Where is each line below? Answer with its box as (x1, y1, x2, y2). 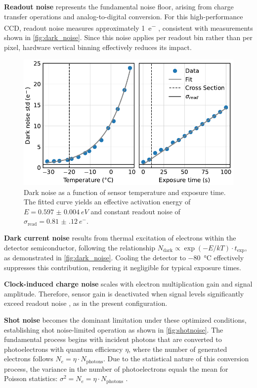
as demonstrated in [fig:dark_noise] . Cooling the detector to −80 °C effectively (4, 252, 244, 263)
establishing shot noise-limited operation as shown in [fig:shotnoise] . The (4, 324, 223, 335)
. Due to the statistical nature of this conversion (103, 353, 249, 364)
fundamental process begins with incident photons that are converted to (4, 334, 222, 344)
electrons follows (4, 353, 53, 364)
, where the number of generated (128, 343, 227, 354)
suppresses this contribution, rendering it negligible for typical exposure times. (4, 262, 241, 272)
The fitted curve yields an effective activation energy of (24, 196, 191, 207)
